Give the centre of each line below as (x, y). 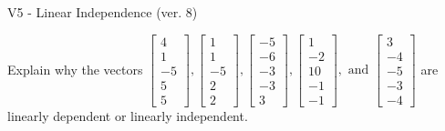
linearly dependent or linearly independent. (128, 115)
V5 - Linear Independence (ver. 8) (103, 12)
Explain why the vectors (75, 69)
